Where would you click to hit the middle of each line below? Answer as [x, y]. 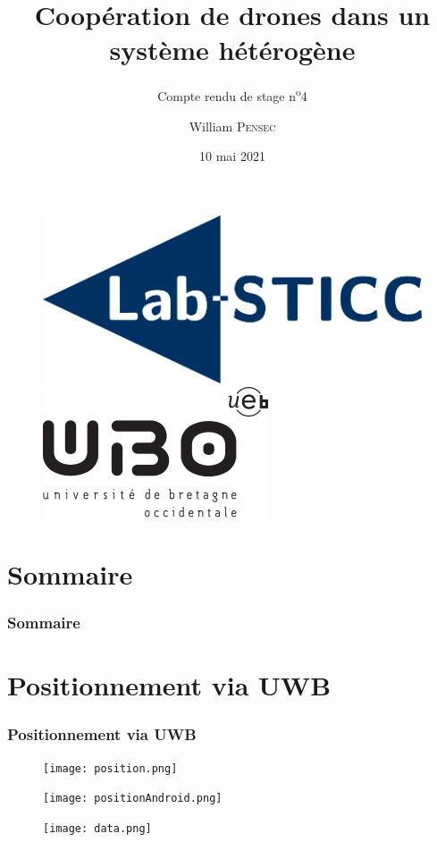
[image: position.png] [110, 768]
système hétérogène [232, 50]
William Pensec [232, 126]
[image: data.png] [97, 829]
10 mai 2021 [232, 156]
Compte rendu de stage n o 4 [232, 94]
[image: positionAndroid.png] [133, 799]
